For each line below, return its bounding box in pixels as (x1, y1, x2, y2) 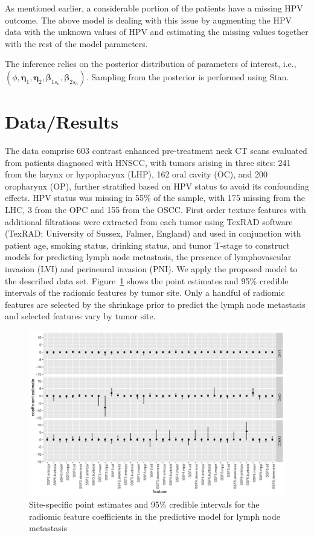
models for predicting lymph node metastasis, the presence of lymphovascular (5, 250, 292, 263)
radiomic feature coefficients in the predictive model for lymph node (29, 509, 280, 522)
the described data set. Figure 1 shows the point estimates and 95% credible (5, 274, 289, 287)
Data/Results (5, 109, 119, 134)
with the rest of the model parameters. (5, 37, 148, 49)
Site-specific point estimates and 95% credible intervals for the (29, 498, 260, 511)
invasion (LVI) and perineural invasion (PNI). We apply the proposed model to (5, 263, 298, 275)
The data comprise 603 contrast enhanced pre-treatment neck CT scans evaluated (5, 144, 307, 157)
